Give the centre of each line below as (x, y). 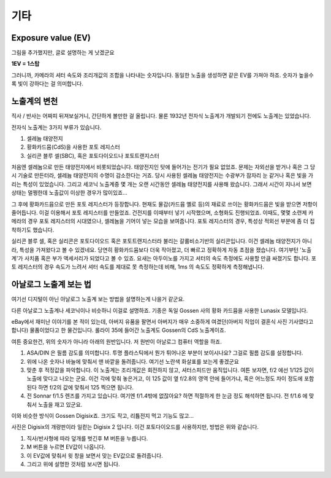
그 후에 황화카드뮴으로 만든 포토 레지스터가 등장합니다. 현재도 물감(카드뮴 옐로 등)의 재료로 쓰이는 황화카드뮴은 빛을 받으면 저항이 (165, 204)
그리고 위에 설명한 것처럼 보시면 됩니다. (73, 464)
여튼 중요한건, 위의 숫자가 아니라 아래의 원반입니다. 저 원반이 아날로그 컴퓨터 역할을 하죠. (116, 342)
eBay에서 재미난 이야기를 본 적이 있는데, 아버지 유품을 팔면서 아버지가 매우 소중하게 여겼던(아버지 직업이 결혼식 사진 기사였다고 (162, 322)
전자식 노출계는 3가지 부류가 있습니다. (56, 127)
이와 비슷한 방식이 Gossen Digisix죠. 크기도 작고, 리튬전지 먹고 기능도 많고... (103, 415)
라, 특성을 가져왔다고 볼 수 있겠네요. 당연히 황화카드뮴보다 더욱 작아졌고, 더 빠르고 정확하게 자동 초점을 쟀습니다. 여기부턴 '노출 (162, 249)
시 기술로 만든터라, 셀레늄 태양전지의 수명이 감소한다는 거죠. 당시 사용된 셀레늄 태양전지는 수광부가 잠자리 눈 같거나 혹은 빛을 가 (162, 176)
